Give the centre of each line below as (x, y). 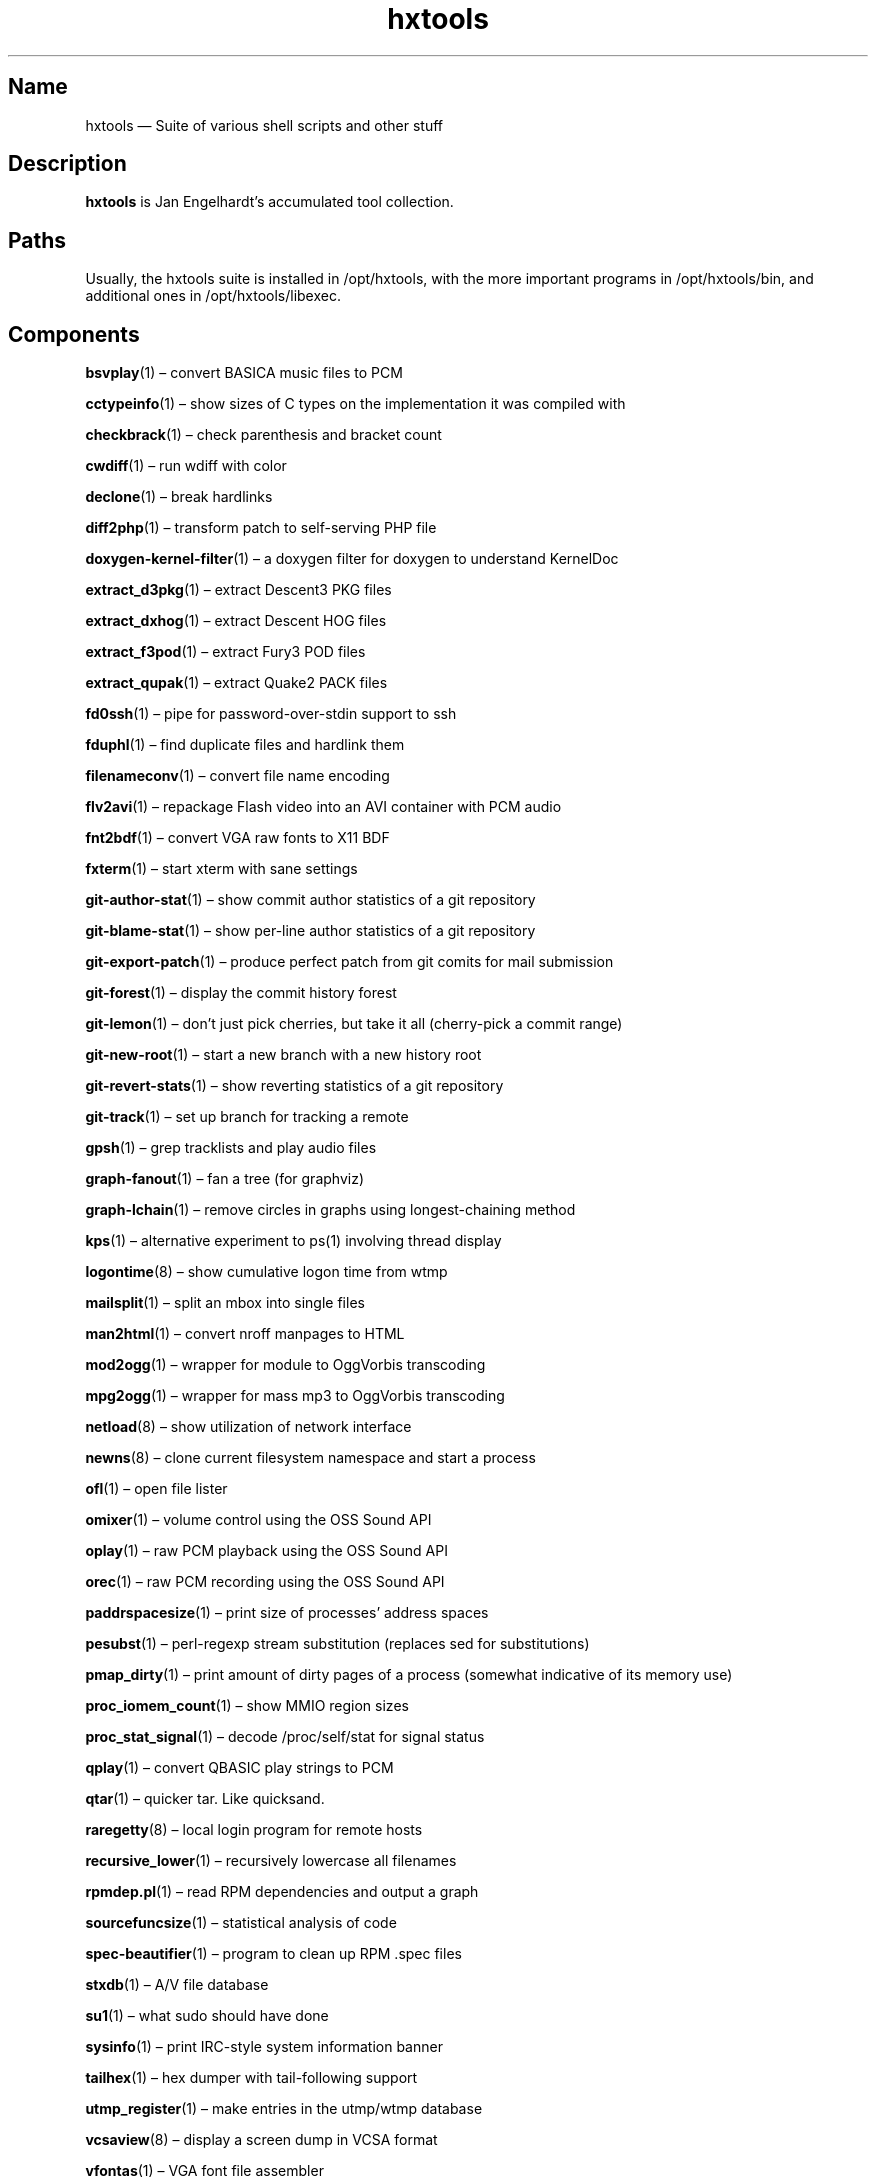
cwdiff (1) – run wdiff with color (186, 466)
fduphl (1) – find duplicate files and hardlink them (245, 745)
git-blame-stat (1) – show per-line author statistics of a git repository (310, 931)
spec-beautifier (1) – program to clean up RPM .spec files (273, 1954)
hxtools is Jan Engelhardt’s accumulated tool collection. (269, 202)
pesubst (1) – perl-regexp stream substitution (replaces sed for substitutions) (337, 1644)
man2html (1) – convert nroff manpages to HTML (245, 1334)
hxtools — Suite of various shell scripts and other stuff (264, 125)
